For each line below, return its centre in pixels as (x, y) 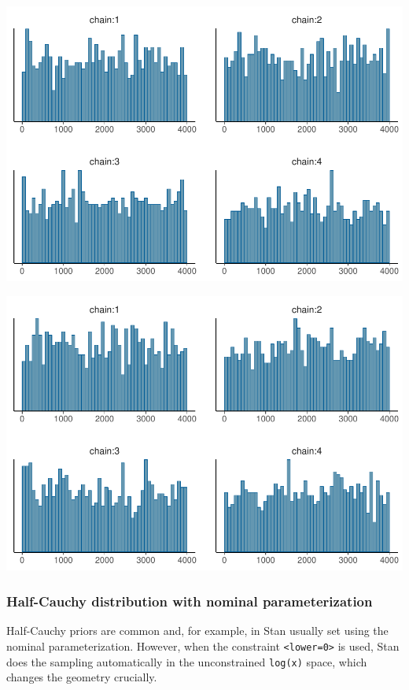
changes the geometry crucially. (82, 677)
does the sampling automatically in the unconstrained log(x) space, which (187, 661)
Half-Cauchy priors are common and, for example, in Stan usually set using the (197, 631)
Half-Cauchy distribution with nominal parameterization (190, 601)
